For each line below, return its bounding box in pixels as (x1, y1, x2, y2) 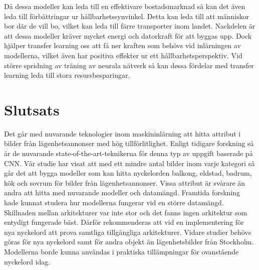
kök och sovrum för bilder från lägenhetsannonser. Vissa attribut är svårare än (4, 177, 245, 188)
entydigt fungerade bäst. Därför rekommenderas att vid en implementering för (4, 217, 244, 227)
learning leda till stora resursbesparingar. (4, 70, 130, 80)
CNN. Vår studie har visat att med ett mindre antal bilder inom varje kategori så (4, 158, 255, 168)
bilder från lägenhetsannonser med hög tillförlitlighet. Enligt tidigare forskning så (4, 138, 254, 149)
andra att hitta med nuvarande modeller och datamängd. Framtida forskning (4, 187, 240, 198)
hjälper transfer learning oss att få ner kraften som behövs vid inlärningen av (4, 40, 241, 51)
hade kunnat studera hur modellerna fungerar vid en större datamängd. (4, 197, 224, 208)
